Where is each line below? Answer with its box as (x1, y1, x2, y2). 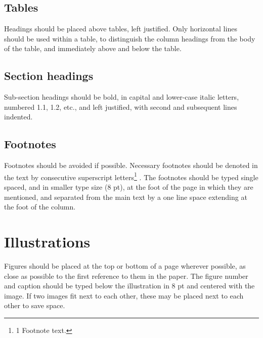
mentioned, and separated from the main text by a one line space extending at (4, 191, 247, 202)
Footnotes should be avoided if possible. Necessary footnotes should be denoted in (4, 160, 258, 171)
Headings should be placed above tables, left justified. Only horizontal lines (4, 23, 237, 34)
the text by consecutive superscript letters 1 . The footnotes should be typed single (4, 170, 258, 182)
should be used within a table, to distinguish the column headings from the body (4, 33, 255, 44)
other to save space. (4, 300, 65, 311)
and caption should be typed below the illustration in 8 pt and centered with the (4, 280, 255, 291)
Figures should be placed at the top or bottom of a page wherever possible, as (4, 260, 246, 271)
